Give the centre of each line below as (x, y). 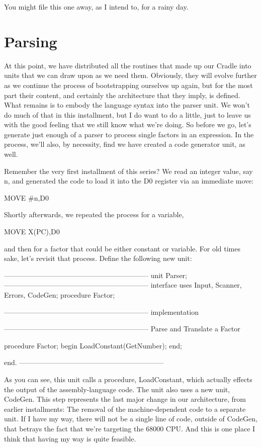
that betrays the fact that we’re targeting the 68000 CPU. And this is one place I (130, 428)
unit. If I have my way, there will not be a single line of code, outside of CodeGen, (131, 419)
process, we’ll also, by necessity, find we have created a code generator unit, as (125, 144)
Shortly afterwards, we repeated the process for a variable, (94, 214)
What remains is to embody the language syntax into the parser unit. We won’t (127, 105)
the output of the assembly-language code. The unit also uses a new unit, (117, 389)
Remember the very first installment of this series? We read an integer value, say (128, 171)
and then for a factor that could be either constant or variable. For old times (122, 248)
